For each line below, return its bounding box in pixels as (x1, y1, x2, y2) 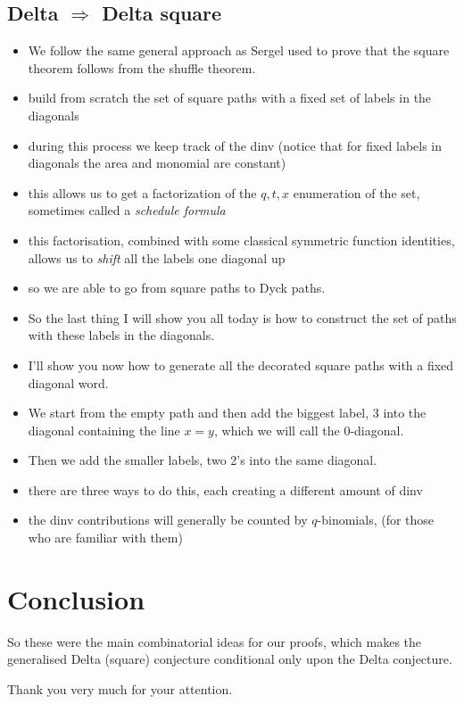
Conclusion (7, 580, 145, 617)
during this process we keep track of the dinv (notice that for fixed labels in (28, 136, 443, 154)
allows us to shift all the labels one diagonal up (28, 248, 286, 267)
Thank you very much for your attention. (7, 679, 233, 698)
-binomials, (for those (317, 510, 435, 529)
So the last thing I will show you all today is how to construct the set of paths (28, 308, 457, 327)
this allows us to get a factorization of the (28, 183, 257, 202)
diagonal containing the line (28, 420, 180, 439)
